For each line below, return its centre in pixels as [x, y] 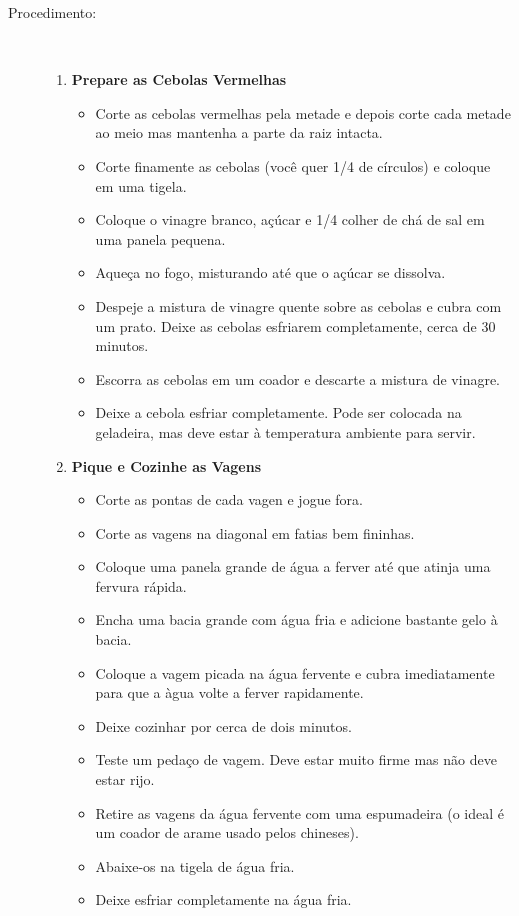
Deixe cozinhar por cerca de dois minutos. [223, 725]
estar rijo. [125, 779]
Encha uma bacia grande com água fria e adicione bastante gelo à [296, 619]
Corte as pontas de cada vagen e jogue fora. [229, 499]
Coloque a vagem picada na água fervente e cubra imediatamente [295, 672]
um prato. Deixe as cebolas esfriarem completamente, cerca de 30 [295, 325]
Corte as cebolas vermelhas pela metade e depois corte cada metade [303, 112]
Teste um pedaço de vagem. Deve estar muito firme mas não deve [296, 759]
